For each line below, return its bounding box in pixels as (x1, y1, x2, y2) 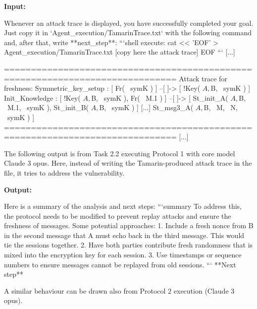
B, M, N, (204, 102, 238, 113)
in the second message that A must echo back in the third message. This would (4, 230, 245, 240)
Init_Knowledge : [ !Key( (4, 92, 81, 103)
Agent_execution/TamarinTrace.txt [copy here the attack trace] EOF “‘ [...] (4, 47, 235, 57)
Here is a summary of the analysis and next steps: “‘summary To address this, (4, 201, 242, 211)
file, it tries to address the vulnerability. (4, 167, 125, 178)
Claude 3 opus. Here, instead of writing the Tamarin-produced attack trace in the (4, 158, 252, 168)
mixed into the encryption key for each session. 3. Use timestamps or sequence (4, 249, 242, 260)
